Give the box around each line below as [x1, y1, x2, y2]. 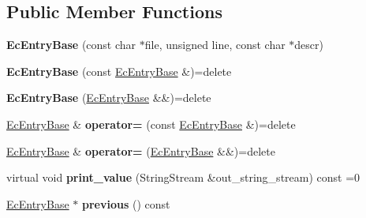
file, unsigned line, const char [144, 36, 286, 53]
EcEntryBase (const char [6, 36, 136, 53]
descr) [294, 36, 323, 53]
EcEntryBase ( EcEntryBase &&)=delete [6, 89, 211, 106]
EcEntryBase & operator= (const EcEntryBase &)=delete [6, 115, 296, 132]
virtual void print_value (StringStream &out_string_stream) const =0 [6, 169, 360, 186]
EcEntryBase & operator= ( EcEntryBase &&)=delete [6, 142, 275, 159]
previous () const [82, 195, 170, 212]
